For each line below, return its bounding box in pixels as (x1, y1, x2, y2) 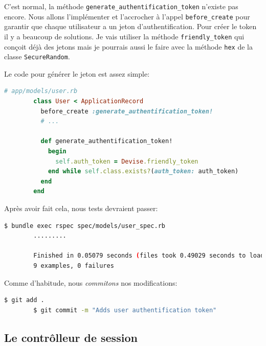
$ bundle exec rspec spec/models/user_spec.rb (4, 222, 165, 229)
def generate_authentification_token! (40, 137, 173, 145)
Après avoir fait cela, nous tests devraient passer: (4, 203, 158, 213)
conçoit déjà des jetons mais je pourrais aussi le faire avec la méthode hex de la (4, 41, 253, 52)
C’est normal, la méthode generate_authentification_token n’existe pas (4, 1, 238, 11)
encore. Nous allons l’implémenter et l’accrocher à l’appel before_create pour (4, 11, 250, 21)
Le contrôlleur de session (4, 329, 138, 345)
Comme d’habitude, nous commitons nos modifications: (4, 277, 178, 288)
